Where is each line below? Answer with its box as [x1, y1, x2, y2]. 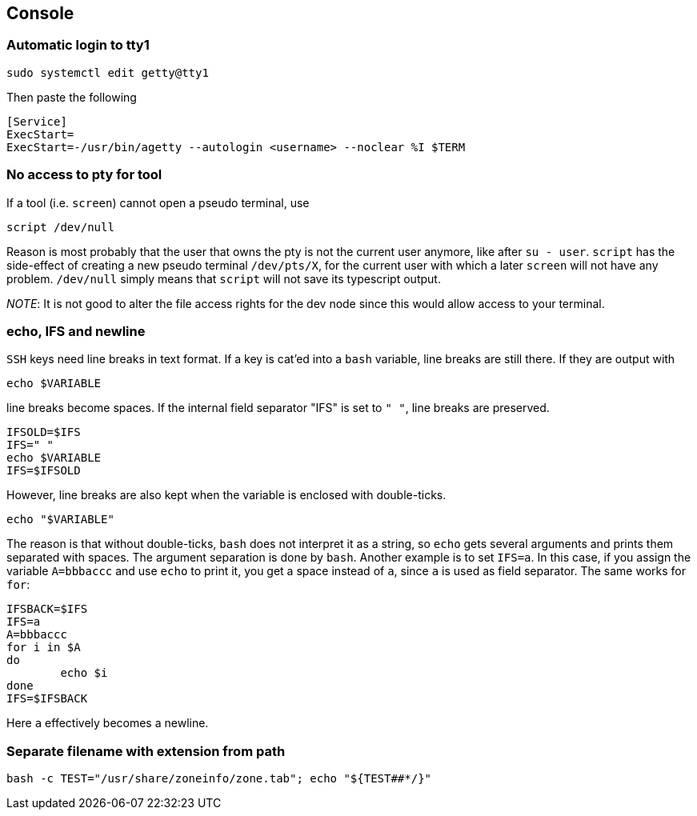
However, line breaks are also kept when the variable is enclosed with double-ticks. [6, 488, 447, 502]
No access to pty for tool [6, 166, 162, 183]
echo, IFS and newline [6, 322, 146, 339]
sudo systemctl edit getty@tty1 [6, 66, 209, 79]
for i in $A [6, 641, 81, 654]
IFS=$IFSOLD [6, 464, 81, 478]
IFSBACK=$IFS [6, 602, 88, 616]
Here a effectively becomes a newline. [6, 716, 209, 730]
